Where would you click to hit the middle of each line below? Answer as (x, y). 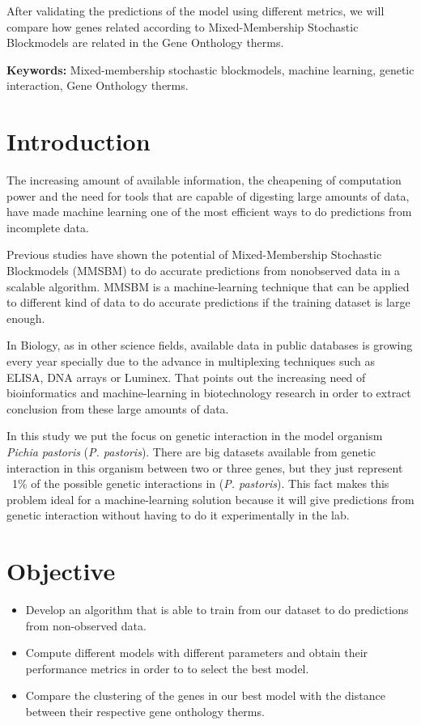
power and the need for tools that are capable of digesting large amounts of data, (208, 195)
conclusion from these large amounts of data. (118, 408)
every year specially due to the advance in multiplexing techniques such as (191, 361)
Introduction (79, 141)
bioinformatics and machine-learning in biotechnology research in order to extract (209, 393)
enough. (26, 318)
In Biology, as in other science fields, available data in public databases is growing (210, 345)
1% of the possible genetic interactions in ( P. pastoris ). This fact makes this (200, 483)
